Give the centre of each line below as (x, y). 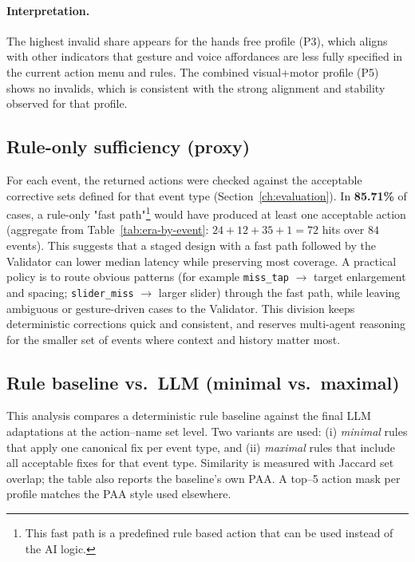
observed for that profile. (67, 103)
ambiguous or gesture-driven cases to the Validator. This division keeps (181, 308)
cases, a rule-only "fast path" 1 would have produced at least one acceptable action (206, 213)
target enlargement (360, 277)
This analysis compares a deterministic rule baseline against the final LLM (189, 416)
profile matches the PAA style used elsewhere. (119, 494)
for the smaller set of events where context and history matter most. (174, 339)
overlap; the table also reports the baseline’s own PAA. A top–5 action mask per (204, 478)
